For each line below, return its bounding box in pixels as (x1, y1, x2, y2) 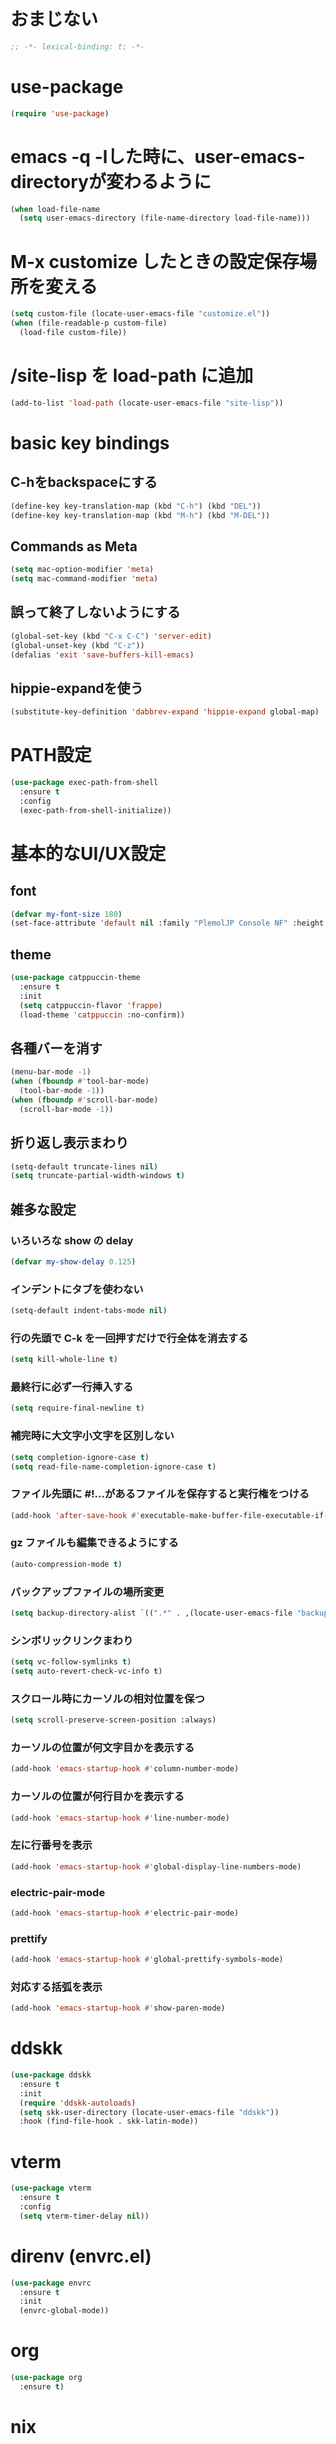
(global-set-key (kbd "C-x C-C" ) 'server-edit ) (10, 631, 213, 641)
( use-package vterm (10, 2183, 92, 2194)
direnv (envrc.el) (10, 2245, 152, 2267)
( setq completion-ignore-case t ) (10, 1452, 150, 1462)
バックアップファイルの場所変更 (10, 1585, 165, 1599)
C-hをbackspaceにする (10, 474, 158, 491)
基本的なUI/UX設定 (10, 842, 167, 865)
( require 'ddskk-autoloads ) (19, 2098, 137, 2108)
